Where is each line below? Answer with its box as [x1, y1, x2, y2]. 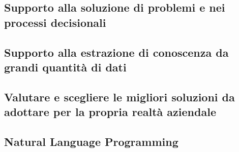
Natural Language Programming [4, 133, 178, 149]
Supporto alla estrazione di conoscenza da [4, 44, 229, 60]
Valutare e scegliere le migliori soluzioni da [4, 89, 235, 104]
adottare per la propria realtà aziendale [4, 104, 216, 120]
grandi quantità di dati [4, 59, 127, 74]
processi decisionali [4, 14, 106, 30]
